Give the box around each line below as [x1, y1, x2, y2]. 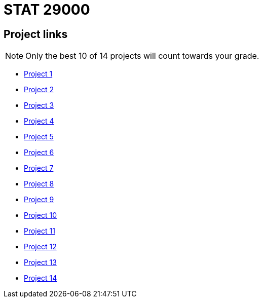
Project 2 [24, 85, 54, 94]
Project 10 [24, 211, 57, 220]
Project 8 [24, 179, 54, 188]
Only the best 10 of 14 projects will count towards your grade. [25, 51, 259, 61]
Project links [4, 27, 68, 41]
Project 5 [24, 132, 54, 141]
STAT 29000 [4, 1, 90, 18]
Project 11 [24, 226, 55, 236]
